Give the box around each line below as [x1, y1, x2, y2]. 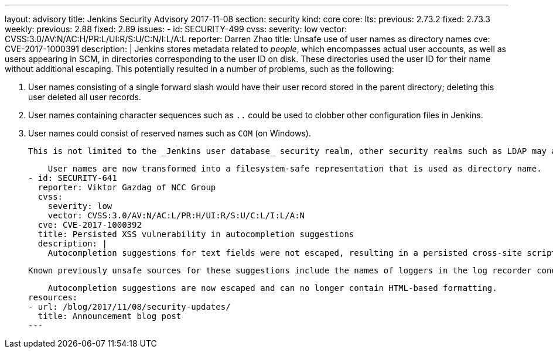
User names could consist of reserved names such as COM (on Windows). [28, 128, 311, 138]
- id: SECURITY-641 [28, 173, 117, 183]
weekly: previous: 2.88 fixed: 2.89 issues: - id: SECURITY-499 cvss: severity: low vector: [5, 24, 347, 34]
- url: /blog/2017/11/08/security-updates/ [28, 302, 231, 311]
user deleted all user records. [28, 92, 141, 102]
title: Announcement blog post [37, 311, 182, 321]
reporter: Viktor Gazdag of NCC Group [37, 183, 216, 192]
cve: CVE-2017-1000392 [37, 220, 142, 229]
